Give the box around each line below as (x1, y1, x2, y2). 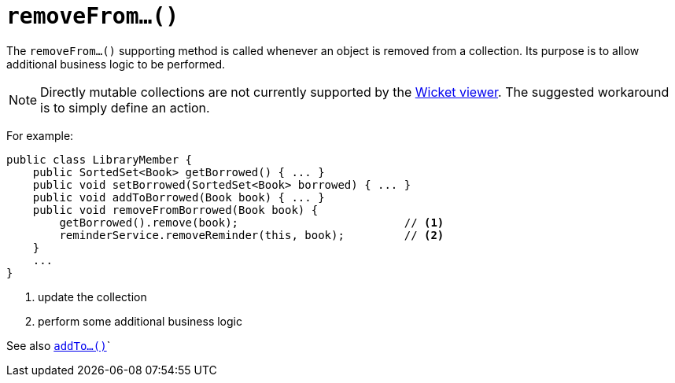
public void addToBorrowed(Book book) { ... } (32, 190, 325, 204)
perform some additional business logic (38, 314, 242, 328)
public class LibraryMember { (6, 153, 193, 166)
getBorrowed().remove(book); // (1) (59, 215, 444, 229)
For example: (6, 128, 74, 142)
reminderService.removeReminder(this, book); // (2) (59, 228, 444, 241)
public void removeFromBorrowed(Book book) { (32, 203, 319, 216)
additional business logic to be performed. (6, 57, 226, 71)
